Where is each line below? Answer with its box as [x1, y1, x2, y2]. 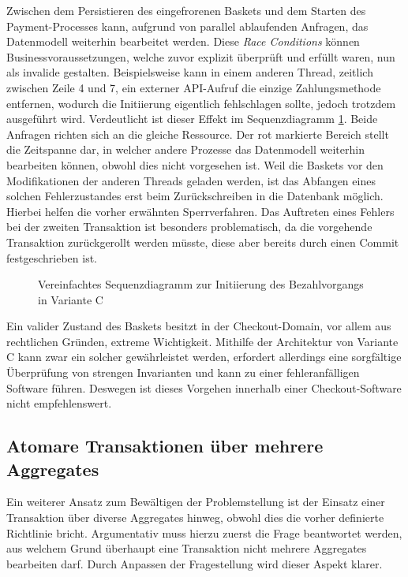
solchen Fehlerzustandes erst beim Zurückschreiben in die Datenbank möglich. [6, 188, 384, 204]
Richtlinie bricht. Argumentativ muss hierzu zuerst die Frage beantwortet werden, [6, 524, 402, 541]
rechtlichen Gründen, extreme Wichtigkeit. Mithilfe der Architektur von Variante [6, 333, 399, 349]
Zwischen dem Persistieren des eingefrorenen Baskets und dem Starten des [6, 2, 366, 18]
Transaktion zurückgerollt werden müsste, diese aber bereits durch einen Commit [6, 233, 399, 250]
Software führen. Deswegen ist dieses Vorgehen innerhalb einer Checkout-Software [6, 379, 402, 396]
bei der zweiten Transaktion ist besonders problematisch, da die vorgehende [6, 218, 372, 235]
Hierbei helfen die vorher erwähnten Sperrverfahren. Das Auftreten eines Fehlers [6, 203, 395, 219]
